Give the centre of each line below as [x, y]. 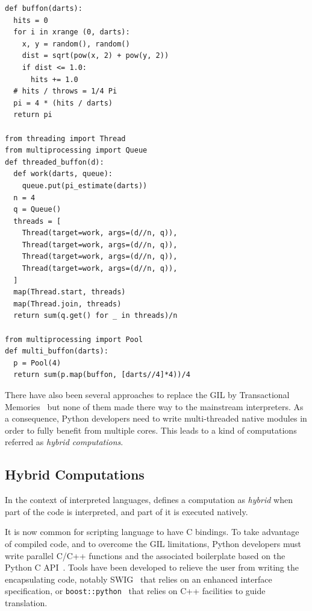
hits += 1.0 [54, 79]
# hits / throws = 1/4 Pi [65, 91]
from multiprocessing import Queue [76, 150]
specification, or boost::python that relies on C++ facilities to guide [135, 591]
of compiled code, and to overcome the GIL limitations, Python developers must [153, 543]
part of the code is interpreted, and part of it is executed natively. [126, 511]
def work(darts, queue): [63, 174]
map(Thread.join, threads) [67, 304]
